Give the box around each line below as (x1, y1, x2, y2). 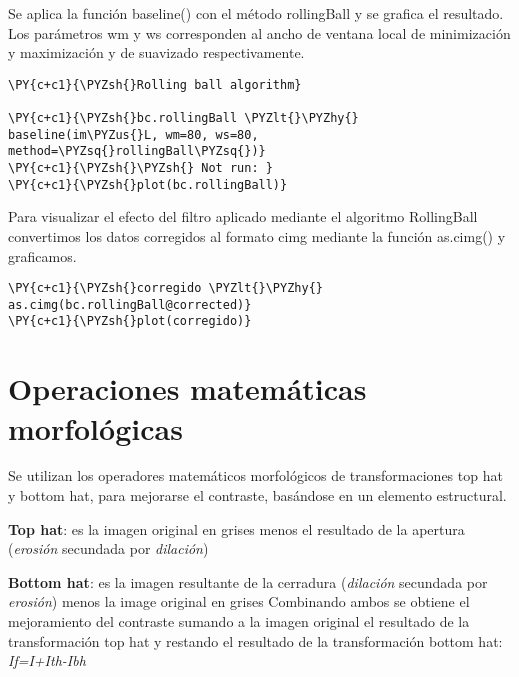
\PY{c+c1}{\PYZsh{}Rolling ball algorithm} (8, 77, 302, 92)
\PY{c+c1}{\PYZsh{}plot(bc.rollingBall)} (8, 177, 288, 192)
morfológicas (8, 407, 183, 448)
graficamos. (8, 245, 77, 266)
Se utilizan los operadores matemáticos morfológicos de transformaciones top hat (8, 465, 503, 486)
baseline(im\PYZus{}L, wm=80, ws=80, (8, 127, 259, 142)
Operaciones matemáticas (8, 368, 367, 409)
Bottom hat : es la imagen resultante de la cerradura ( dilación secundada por (8, 571, 488, 592)
